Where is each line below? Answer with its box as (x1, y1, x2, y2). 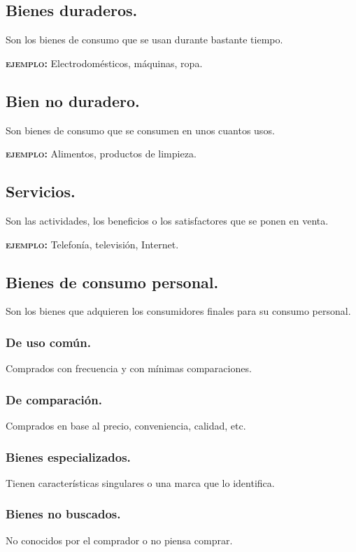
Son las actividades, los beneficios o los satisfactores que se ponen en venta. (6, 213, 329, 227)
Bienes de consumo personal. (6, 271, 219, 292)
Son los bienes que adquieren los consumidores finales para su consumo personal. (6, 304, 351, 318)
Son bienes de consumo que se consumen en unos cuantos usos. (6, 122, 275, 137)
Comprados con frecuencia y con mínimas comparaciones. (6, 361, 252, 376)
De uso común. (6, 333, 91, 351)
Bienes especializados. (6, 448, 131, 465)
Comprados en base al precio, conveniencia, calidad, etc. (6, 418, 246, 432)
